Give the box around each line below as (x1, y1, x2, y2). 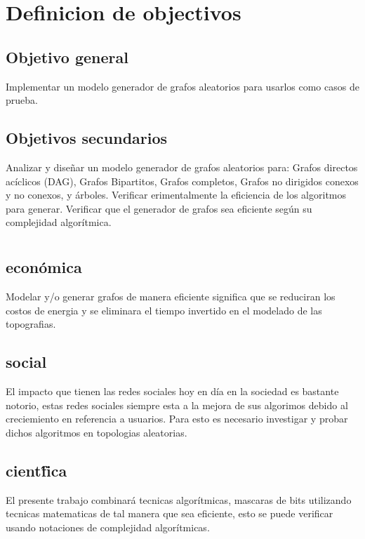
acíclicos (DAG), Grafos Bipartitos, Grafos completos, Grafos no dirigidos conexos (6, 173, 359, 188)
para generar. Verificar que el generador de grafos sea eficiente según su (6, 201, 312, 215)
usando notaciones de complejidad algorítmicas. (6, 519, 210, 534)
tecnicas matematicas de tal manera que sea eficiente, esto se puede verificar (6, 506, 333, 521)
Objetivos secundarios (6, 127, 168, 149)
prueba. (6, 93, 38, 107)
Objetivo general (6, 46, 128, 67)
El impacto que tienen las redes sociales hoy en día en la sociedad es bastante (6, 383, 339, 398)
